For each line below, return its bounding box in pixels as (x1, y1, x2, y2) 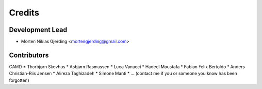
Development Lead (9, 26, 67, 34)
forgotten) (9, 77, 29, 83)
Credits (9, 7, 40, 18)
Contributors (9, 51, 49, 59)
